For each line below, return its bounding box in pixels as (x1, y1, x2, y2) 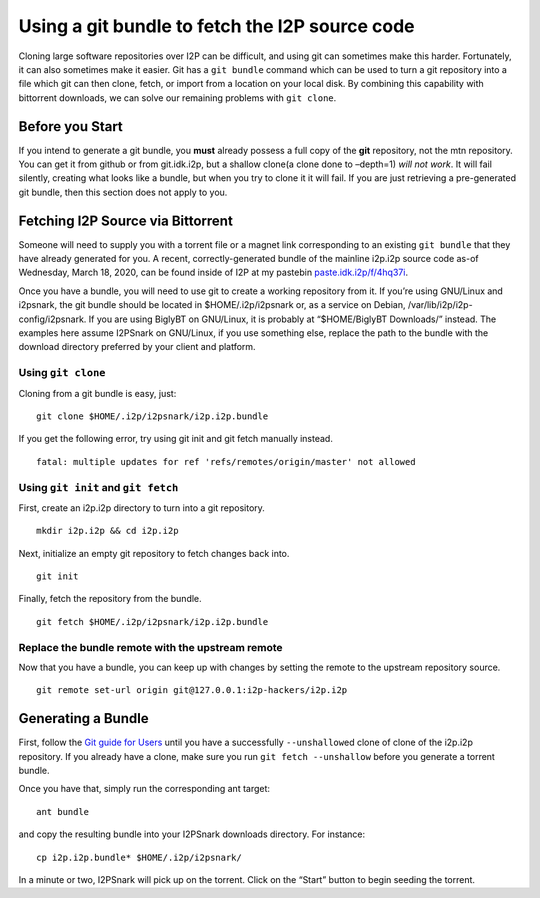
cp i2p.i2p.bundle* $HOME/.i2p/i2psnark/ (36, 851, 242, 863)
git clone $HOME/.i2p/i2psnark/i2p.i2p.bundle (36, 410, 269, 422)
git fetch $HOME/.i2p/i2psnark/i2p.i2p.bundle (36, 616, 269, 627)
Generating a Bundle (18, 710, 149, 727)
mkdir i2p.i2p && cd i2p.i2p (36, 525, 179, 537)
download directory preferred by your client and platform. (18, 341, 256, 353)
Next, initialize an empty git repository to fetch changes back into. (18, 547, 290, 559)
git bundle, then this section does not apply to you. (18, 186, 228, 198)
